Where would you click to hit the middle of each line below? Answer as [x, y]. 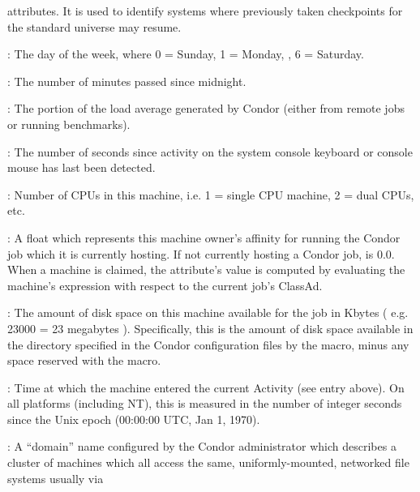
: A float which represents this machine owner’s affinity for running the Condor [204, 237]
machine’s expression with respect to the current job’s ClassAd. [165, 285]
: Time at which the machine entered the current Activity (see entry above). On [206, 387]
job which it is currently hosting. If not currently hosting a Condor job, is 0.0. [201, 253]
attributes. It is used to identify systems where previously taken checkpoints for [205, 11]
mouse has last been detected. [81, 167]
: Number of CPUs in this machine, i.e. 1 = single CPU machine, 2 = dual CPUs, [211, 194]
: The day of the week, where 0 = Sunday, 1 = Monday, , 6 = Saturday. [186, 54]
